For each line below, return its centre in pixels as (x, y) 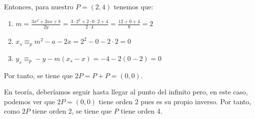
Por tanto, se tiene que (39, 75)
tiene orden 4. (142, 111)
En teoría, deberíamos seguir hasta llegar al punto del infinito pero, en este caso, (126, 92)
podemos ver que (30, 101)
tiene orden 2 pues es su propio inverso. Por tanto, (175, 101)
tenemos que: (133, 6)
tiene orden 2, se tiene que (72, 111)
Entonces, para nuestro (39, 6)
